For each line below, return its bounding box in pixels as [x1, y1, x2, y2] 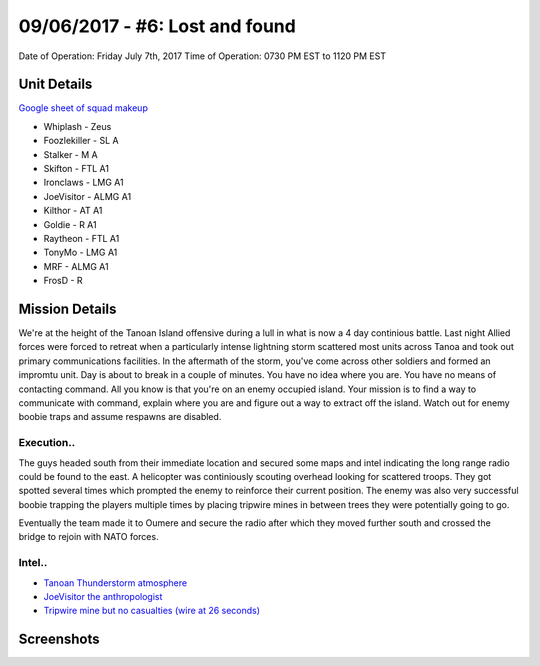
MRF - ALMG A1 [43, 260, 109, 272]
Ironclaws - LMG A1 [43, 176, 124, 189]
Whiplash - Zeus [43, 120, 112, 132]
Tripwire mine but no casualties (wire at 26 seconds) [43, 605, 260, 617]
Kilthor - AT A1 [43, 205, 103, 217]
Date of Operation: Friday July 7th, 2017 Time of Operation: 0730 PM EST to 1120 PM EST [18, 50, 387, 62]
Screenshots [18, 631, 100, 648]
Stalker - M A [43, 148, 99, 160]
